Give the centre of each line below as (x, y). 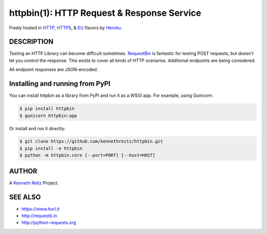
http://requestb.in (39, 216)
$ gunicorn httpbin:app (48, 116)
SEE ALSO (25, 197)
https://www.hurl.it (41, 209)
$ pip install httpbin (47, 109)
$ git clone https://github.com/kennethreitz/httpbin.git (91, 141)
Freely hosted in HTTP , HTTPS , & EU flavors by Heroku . (66, 28)
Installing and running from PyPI (60, 84)
